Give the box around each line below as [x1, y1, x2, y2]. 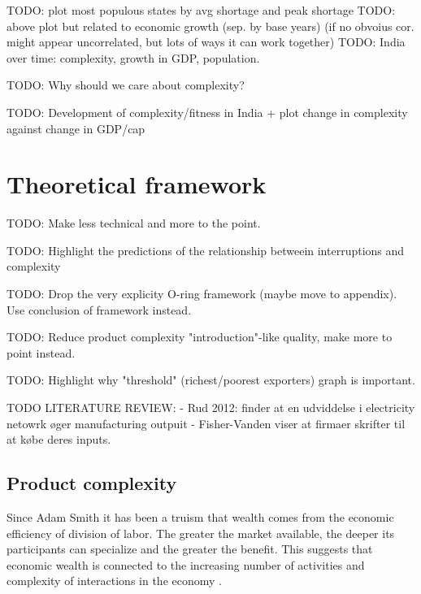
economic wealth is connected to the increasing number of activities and [7, 556, 365, 573]
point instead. [7, 344, 76, 361]
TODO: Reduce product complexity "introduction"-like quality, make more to [7, 328, 393, 345]
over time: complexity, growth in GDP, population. [7, 49, 260, 66]
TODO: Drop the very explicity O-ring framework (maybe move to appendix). [7, 285, 397, 302]
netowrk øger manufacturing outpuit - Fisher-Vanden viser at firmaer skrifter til [7, 414, 406, 431]
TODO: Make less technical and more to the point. [7, 215, 261, 232]
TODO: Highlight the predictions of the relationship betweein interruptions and [7, 241, 405, 258]
